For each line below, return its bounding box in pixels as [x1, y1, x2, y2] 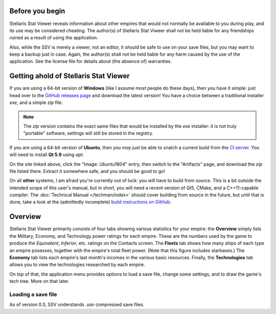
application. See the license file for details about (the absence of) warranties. [9, 58, 172, 64]
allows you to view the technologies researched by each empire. [9, 261, 145, 268]
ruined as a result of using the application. [9, 35, 98, 41]
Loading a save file [9, 290, 57, 298]
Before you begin [9, 7, 65, 15]
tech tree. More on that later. [9, 278, 70, 284]
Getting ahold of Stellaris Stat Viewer [9, 72, 130, 80]
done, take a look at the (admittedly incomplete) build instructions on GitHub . [9, 199, 172, 205]
